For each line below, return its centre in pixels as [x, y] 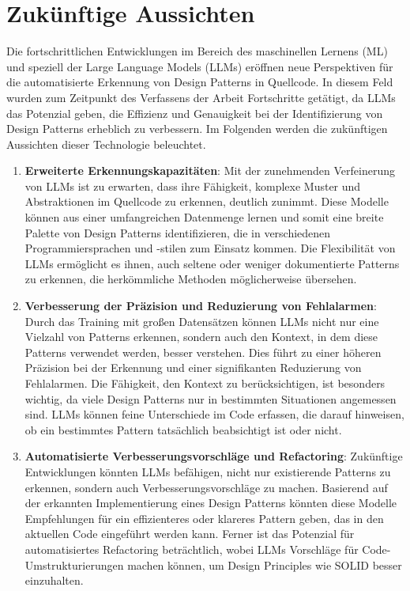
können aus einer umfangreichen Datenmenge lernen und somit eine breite [204, 217]
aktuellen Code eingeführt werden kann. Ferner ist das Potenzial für [190, 534]
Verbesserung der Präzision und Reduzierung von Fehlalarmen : [201, 306]
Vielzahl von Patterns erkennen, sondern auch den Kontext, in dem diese [201, 337]
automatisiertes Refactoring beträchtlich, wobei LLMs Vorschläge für [192, 549]
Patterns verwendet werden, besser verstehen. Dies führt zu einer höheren [203, 352]
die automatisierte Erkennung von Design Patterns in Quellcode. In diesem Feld [200, 82]
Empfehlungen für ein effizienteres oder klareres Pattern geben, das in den [204, 518]
